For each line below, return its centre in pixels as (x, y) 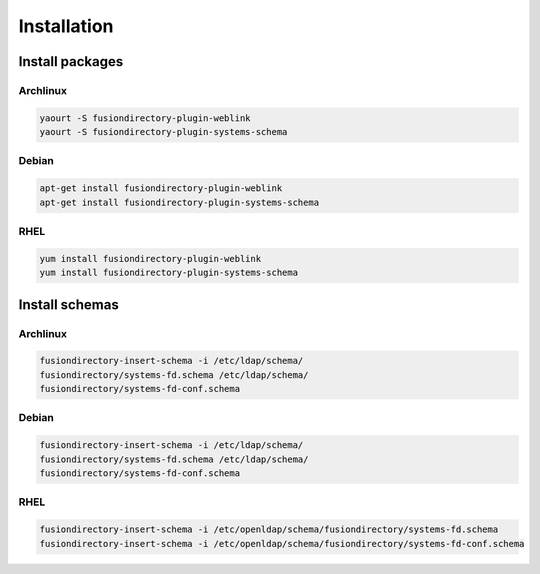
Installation (66, 26)
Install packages (71, 61)
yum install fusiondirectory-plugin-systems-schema (169, 273)
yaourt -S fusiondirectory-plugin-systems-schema (163, 132)
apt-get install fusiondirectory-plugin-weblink (161, 188)
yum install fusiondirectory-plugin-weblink (150, 258)
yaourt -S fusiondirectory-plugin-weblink (145, 118)
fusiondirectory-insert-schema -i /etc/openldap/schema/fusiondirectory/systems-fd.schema (269, 529)
